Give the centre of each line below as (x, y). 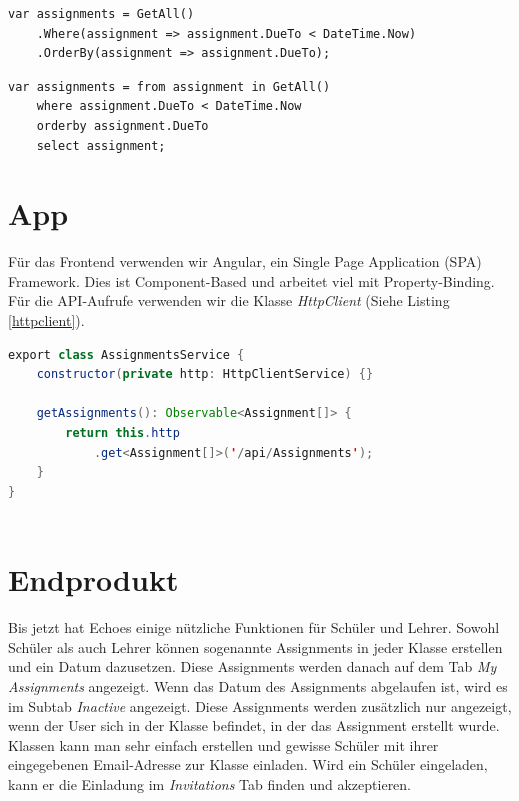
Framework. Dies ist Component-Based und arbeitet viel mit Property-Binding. (251, 280)
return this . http (122, 433)
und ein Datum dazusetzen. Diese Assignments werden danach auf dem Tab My (252, 666)
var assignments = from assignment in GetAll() (169, 86)
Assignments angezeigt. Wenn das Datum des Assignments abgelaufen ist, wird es (258, 685)
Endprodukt (93, 579)
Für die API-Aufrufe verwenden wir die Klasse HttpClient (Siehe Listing (229, 300)
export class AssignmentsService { (126, 354)
